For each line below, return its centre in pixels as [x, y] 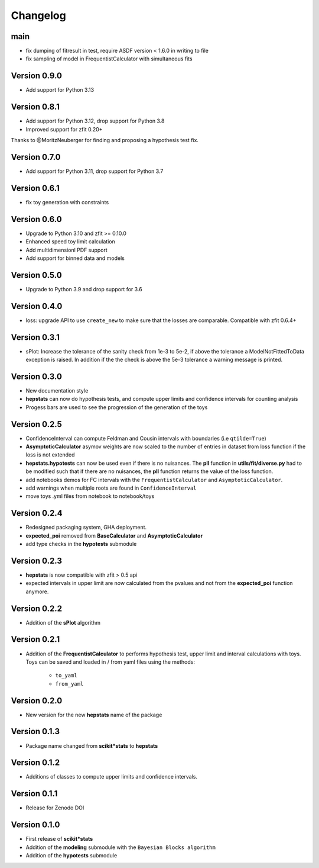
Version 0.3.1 [35, 337]
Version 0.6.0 [36, 219]
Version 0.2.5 [36, 424]
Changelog [38, 15]
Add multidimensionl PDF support [66, 250]
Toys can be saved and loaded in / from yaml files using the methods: [110, 662]
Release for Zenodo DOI [55, 808]
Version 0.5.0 [36, 275]
